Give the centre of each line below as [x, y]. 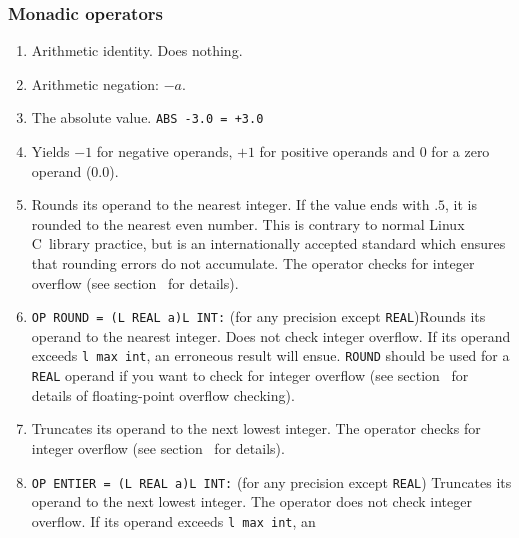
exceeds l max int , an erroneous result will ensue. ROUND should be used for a [270, 355]
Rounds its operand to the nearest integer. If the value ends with [230, 204]
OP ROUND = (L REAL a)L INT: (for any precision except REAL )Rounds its [258, 316]
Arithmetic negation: [95, 83]
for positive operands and [337, 151]
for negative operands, [164, 151]
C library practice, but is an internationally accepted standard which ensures [268, 243]
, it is [461, 204]
